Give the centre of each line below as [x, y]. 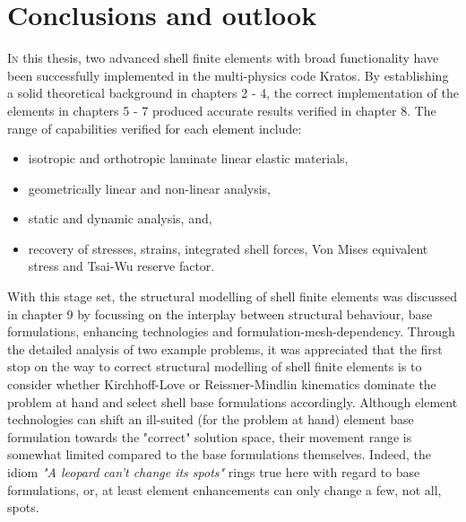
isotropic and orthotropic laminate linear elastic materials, [188, 158]
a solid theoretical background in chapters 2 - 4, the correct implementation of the [233, 93]
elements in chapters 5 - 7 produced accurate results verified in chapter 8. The [222, 110]
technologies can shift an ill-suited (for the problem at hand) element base [211, 419]
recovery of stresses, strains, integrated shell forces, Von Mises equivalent [228, 248]
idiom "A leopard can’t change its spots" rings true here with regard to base [214, 472]
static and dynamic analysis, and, [120, 218]
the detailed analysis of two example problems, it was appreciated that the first [225, 348]
